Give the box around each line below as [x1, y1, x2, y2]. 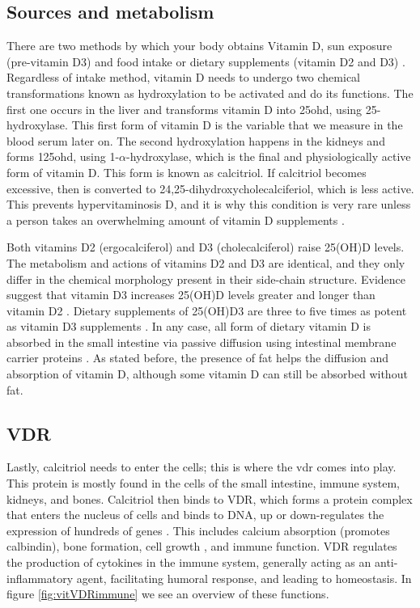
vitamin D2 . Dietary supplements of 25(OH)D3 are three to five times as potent [6, 302, 407, 319]
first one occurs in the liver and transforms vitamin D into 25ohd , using [6, 100, 363, 117]
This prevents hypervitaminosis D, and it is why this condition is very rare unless [6, 196, 411, 213]
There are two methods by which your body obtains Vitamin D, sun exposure [6, 37, 392, 54]
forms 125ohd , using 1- [6, 148, 120, 165]
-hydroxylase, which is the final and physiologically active [126, 148, 411, 165]
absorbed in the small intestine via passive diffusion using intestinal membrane [6, 333, 397, 350]
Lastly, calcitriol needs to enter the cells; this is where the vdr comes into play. [6, 458, 397, 475]
